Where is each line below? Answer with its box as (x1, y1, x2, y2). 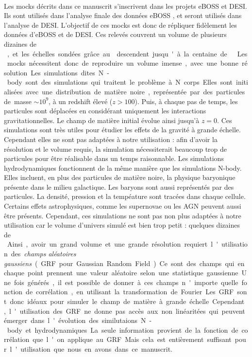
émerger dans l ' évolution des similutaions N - (4, 315, 152, 325)
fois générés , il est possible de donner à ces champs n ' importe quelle (14, 277, 238, 287)
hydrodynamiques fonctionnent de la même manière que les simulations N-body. (4, 162, 242, 173)
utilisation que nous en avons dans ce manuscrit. (20, 343, 173, 354)
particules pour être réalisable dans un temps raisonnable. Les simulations (4, 153, 224, 163)
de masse (4, 96, 32, 106)
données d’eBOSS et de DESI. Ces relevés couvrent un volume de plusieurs (4, 29, 227, 39)
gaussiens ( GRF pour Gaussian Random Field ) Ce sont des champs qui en (4, 258, 245, 268)
